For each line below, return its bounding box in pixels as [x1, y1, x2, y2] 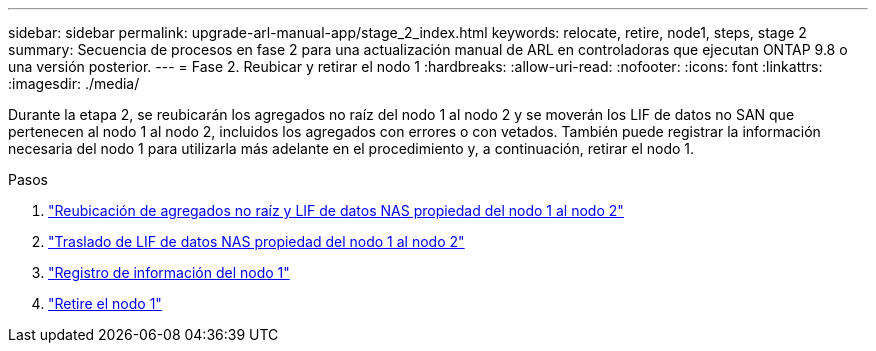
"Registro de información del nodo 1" [48, 264, 290, 281]
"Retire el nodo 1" [48, 295, 162, 312]
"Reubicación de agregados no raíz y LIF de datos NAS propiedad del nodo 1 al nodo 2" [48, 202, 624, 219]
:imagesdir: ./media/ [8, 75, 140, 92]
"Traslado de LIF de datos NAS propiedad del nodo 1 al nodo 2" [48, 233, 465, 250]
